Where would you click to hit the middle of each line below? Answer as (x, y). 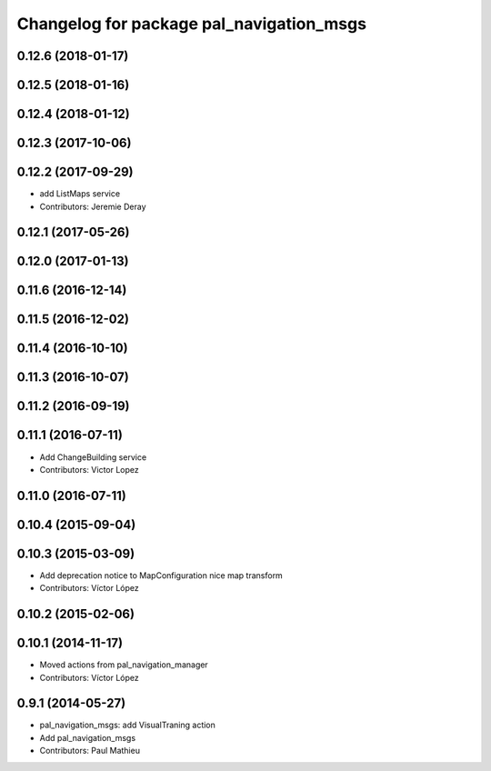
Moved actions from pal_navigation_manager (124, 665)
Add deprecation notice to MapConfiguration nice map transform (161, 575)
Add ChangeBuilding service (93, 457)
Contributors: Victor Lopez (90, 469)
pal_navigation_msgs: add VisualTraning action (127, 725)
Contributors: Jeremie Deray (93, 206)
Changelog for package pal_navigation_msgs (192, 24)
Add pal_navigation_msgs (88, 737)
